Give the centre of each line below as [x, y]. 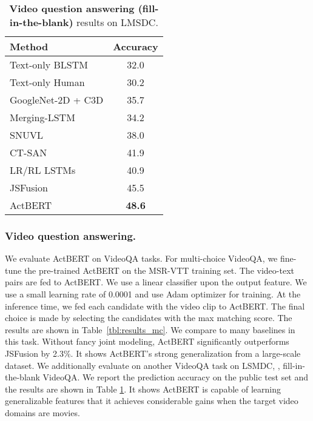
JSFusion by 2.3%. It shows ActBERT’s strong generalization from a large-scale [153, 353]
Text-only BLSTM [49, 65]
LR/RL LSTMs [43, 170]
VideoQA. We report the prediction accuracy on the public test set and [176, 377]
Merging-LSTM [42, 117]
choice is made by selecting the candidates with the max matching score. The [149, 318]
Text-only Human [47, 82]
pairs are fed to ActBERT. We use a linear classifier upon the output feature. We [156, 282]
